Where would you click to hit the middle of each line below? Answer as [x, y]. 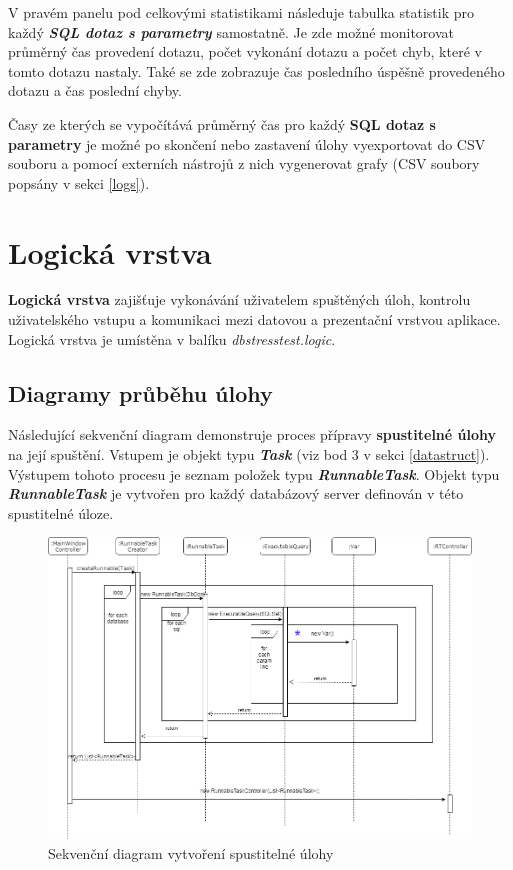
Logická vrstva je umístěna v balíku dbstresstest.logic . [172, 338]
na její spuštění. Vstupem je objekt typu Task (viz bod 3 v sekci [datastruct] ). [249, 454]
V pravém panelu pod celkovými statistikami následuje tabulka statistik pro [241, 12]
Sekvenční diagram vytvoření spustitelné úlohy [191, 852]
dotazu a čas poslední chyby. [95, 90]
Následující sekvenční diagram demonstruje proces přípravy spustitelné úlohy [252, 434]
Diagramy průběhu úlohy [140, 392]
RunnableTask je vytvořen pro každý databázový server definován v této [236, 493]
